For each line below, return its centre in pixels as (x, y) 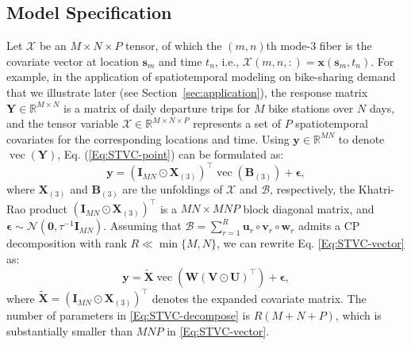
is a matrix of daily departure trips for (157, 107)
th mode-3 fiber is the (319, 46)
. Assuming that (142, 226)
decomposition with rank (67, 243)
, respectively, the (313, 189)
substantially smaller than (69, 330)
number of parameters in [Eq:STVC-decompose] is (128, 315)
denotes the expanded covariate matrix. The (259, 298)
